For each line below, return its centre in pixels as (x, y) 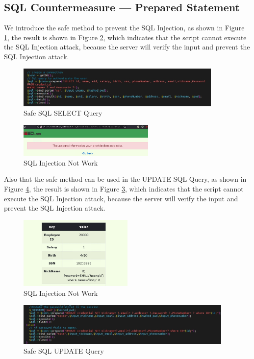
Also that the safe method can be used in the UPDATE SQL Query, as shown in (125, 179)
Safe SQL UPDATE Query (64, 350)
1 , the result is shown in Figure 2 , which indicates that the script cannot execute (125, 37)
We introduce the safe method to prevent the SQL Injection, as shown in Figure (124, 28)
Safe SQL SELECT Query (63, 113)
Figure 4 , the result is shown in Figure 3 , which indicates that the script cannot (124, 189)
